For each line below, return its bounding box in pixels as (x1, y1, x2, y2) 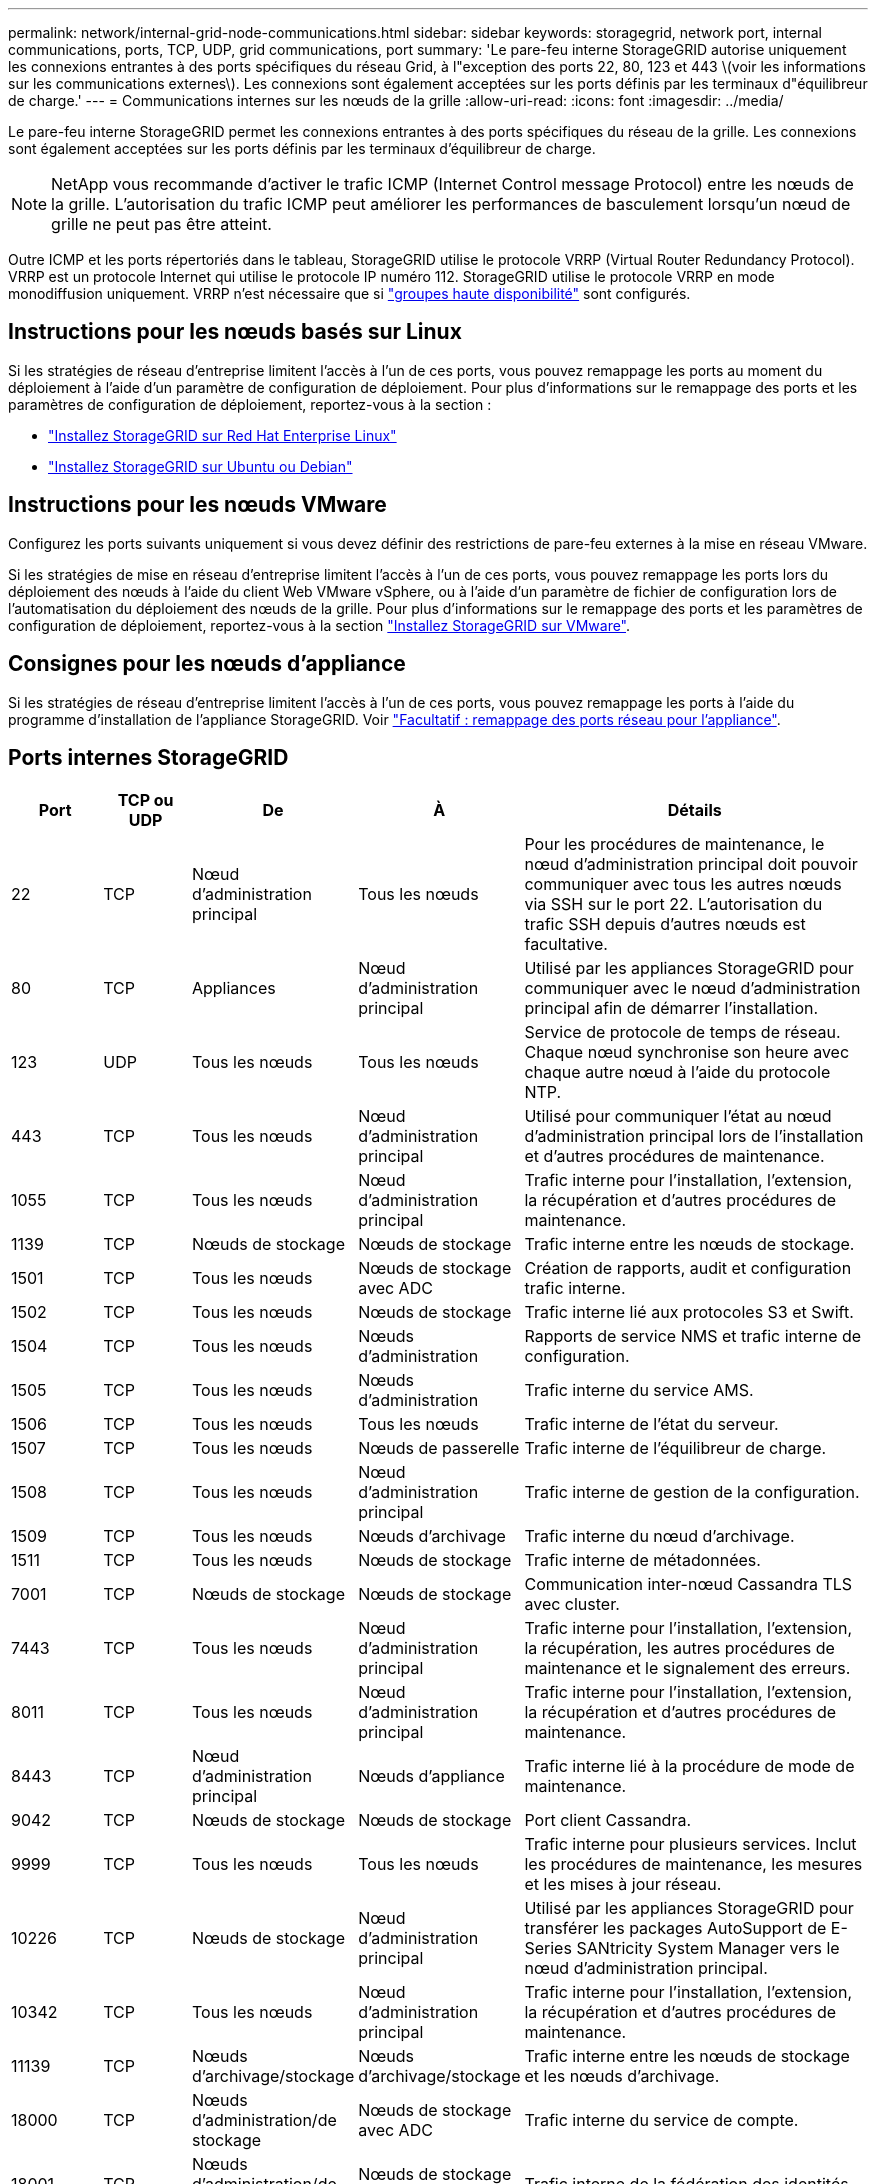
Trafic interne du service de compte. (524, 2110, 799, 2131)
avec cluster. (524, 1594, 620, 1615)
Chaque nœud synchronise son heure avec (524, 1042, 850, 1063)
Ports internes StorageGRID (8, 744, 289, 770)
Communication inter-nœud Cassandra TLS (524, 1574, 853, 1595)
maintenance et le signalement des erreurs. (524, 1658, 851, 1679)
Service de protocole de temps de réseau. (524, 1022, 841, 1043)
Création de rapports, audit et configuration (524, 1258, 852, 1279)
